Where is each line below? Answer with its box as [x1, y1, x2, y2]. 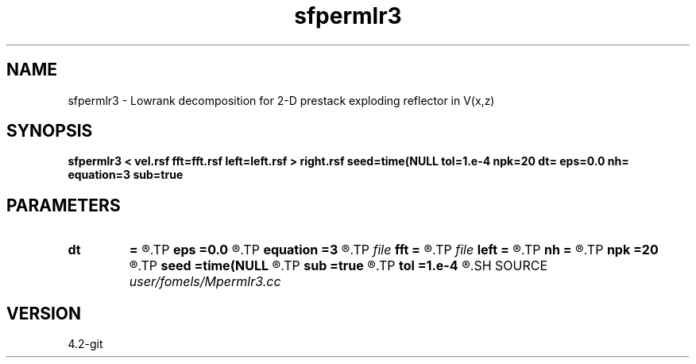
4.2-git [68, 337, 103, 351]
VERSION [6, 303, 82, 323]
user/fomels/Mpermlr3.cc [129, 273, 281, 290]
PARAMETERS [6, 195, 121, 215]
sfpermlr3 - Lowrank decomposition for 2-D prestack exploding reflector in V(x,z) [68, 93, 495, 107]
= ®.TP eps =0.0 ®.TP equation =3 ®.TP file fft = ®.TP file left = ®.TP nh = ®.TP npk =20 [129, 242, 659, 258]
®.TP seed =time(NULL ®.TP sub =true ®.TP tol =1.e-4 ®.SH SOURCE [129, 258, 548, 274]
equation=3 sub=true [68, 168, 184, 182]
